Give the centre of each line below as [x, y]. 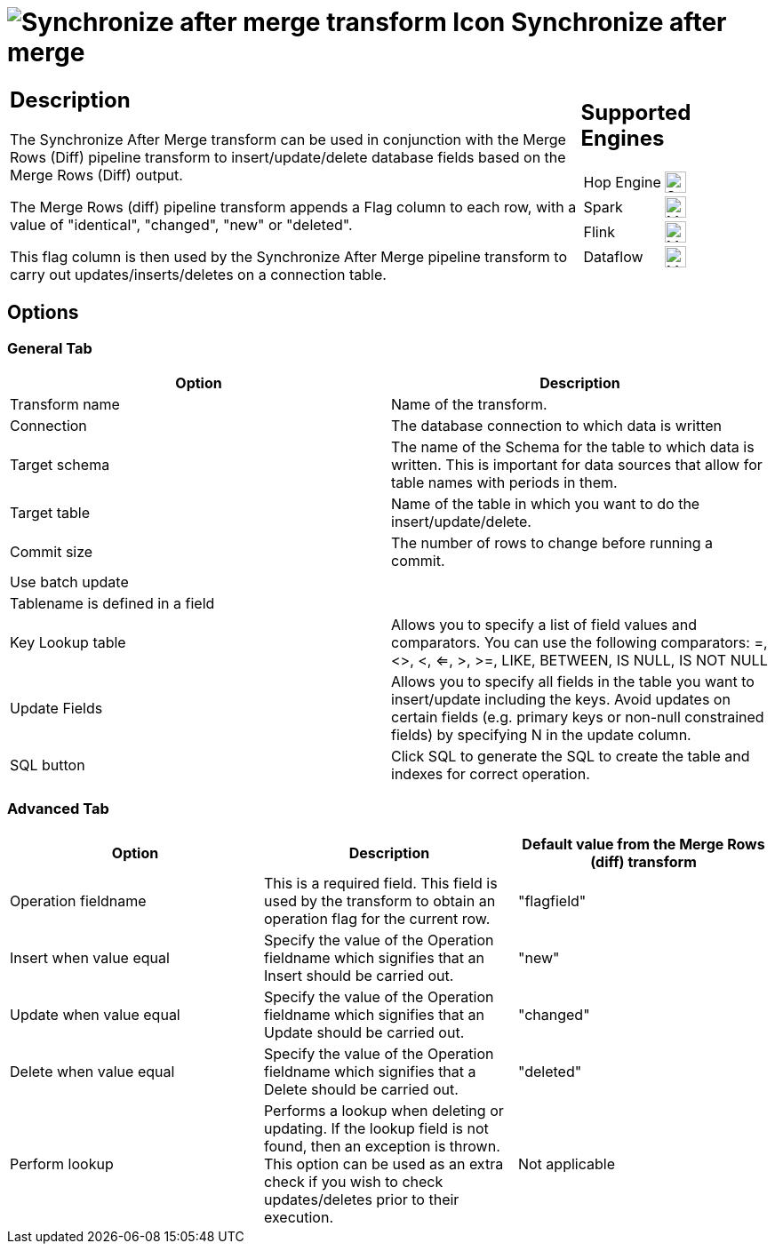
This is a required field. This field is [380, 883]
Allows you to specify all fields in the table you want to [573, 681]
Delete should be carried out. [361, 1089]
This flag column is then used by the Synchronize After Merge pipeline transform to [288, 256]
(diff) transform [643, 861]
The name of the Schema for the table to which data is [573, 446]
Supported [636, 113]
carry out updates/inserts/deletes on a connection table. [198, 274]
